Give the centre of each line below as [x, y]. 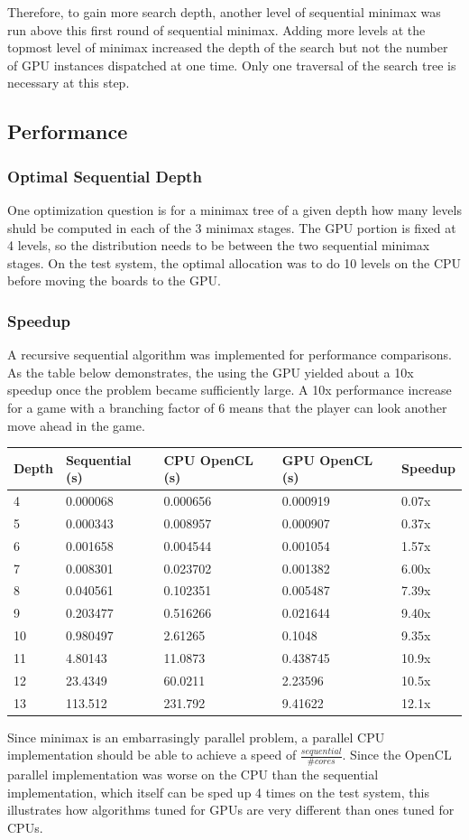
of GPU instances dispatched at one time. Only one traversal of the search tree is [232, 65]
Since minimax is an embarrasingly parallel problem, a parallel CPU [196, 737]
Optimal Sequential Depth [105, 176]
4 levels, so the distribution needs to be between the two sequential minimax [219, 245]
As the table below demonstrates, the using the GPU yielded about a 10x [211, 372]
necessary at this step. [69, 83]
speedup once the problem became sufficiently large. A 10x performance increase [230, 390]
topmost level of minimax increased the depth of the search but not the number [228, 47]
